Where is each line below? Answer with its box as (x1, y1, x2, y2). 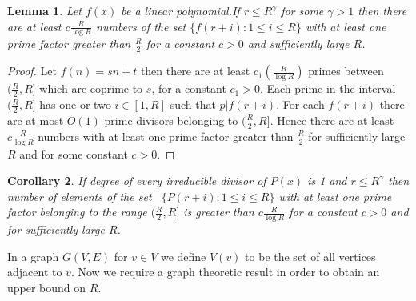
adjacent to (7, 263, 62, 280)
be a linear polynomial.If (121, 2, 240, 18)
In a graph (7, 247, 59, 264)
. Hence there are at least (270, 111, 394, 128)
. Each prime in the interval (259, 80, 396, 97)
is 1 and (307, 172, 347, 189)
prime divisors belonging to (104, 111, 238, 128)
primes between (308, 62, 384, 79)
